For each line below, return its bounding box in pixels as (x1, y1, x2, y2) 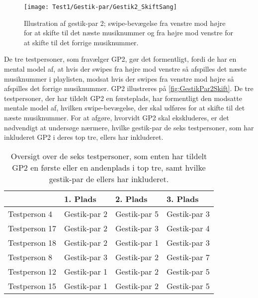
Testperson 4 (8, 207, 53, 219)
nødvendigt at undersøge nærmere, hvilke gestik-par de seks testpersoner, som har (4, 122, 254, 132)
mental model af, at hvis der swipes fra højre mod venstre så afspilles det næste (4, 64, 247, 74)
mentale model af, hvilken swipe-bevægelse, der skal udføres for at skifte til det (4, 102, 245, 113)
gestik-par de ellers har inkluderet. (49, 173, 169, 185)
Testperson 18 (8, 236, 57, 248)
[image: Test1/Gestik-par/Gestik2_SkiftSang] (24, 3, 177, 10)
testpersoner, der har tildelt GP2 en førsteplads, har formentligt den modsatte (4, 93, 242, 103)
